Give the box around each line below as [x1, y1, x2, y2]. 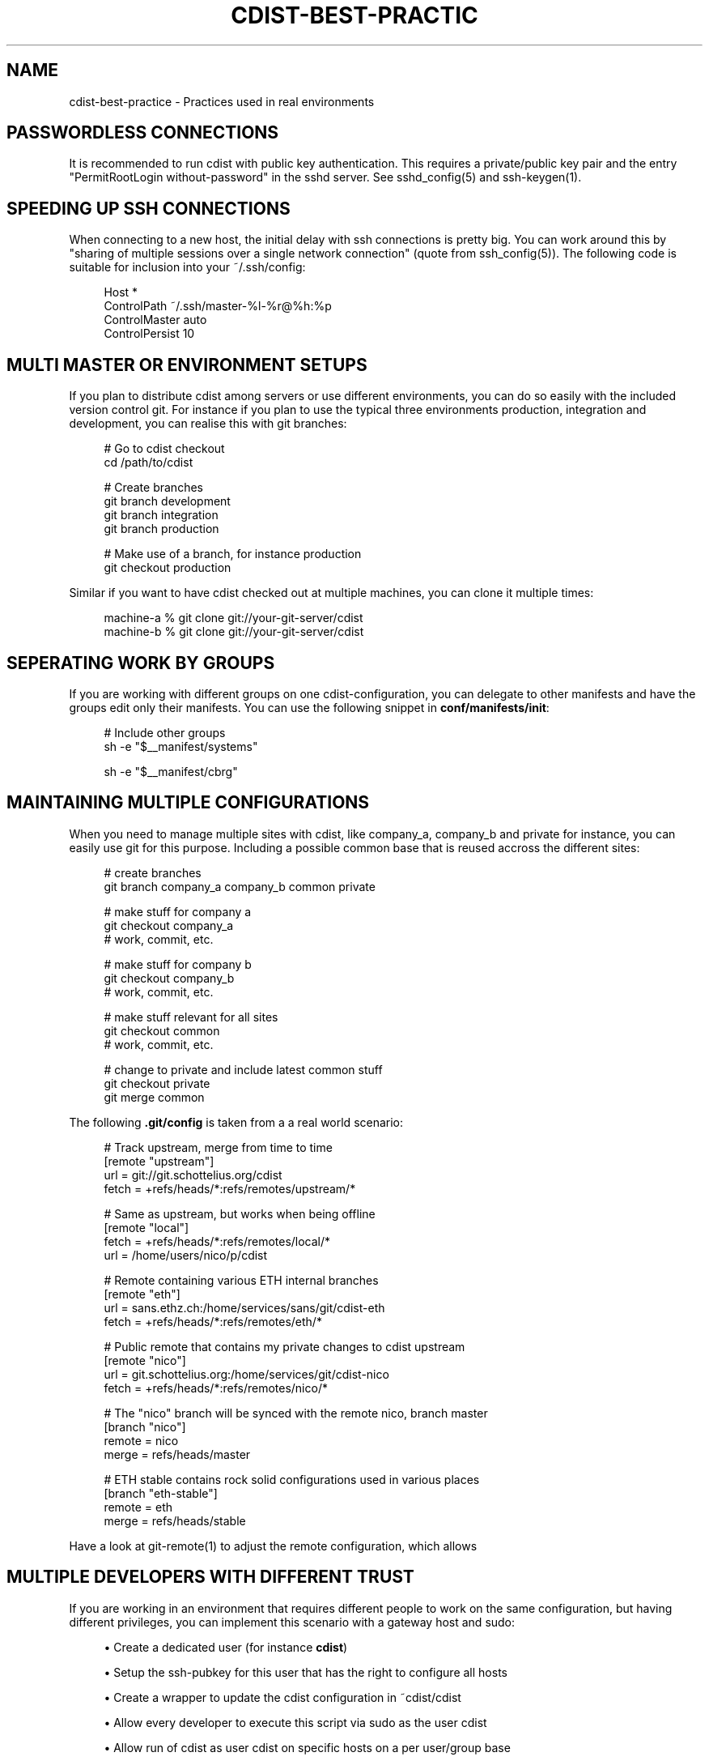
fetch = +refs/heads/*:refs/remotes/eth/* [104, 1314, 322, 1328]
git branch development [104, 494, 231, 509]
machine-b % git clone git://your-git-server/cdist [104, 625, 364, 639]
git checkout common [104, 1023, 220, 1038]
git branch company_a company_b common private [104, 879, 376, 893]
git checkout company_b [104, 970, 235, 985]
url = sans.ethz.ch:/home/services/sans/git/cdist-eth [104, 1300, 385, 1315]
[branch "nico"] [104, 1419, 186, 1434]
